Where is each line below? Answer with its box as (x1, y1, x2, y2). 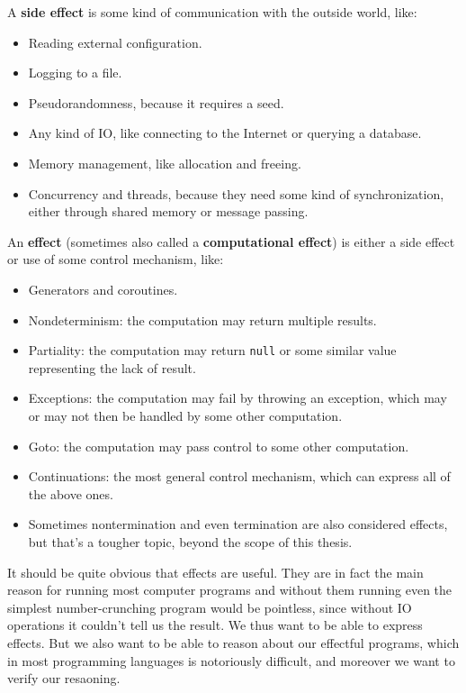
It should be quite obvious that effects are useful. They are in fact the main (7, 562, 424, 581)
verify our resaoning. (7, 669, 121, 688)
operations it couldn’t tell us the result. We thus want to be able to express (7, 615, 423, 634)
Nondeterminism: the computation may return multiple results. (28, 310, 377, 329)
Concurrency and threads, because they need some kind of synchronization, (28, 184, 444, 203)
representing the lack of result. (28, 358, 196, 377)
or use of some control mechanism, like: (7, 250, 224, 269)
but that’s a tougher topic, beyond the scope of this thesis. (28, 532, 353, 551)
